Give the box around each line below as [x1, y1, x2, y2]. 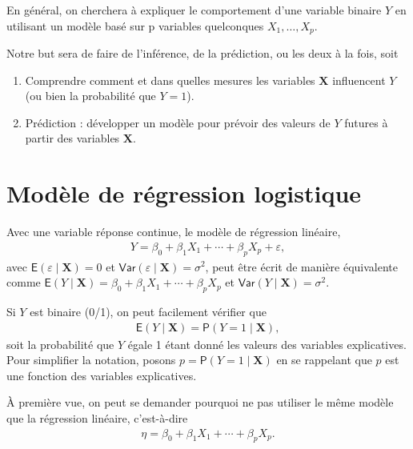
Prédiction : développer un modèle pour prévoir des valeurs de [25, 114, 331, 130]
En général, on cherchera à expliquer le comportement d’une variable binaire [6, 2, 382, 18]
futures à [344, 114, 388, 130]
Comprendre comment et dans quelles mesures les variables [25, 71, 315, 88]
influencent [332, 71, 386, 88]
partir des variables [25, 130, 120, 146]
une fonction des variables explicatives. [6, 367, 197, 383]
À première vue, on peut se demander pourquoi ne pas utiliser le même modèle [6, 394, 394, 411]
